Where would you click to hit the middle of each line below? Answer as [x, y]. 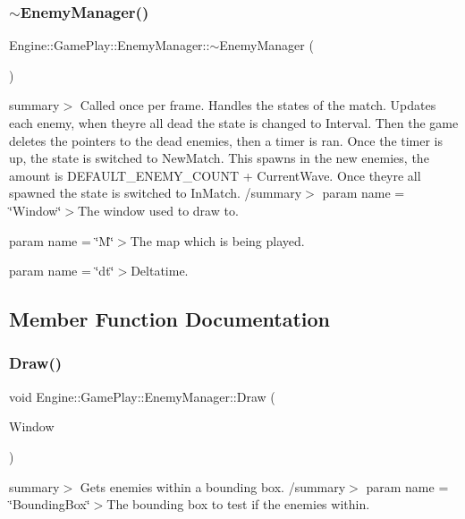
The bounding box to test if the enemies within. [238, 504]
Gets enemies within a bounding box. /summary [213, 486]
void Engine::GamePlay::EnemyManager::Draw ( [142, 396]
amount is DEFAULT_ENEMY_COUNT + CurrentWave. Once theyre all [215, 175]
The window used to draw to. [158, 210]
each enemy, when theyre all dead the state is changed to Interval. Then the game [234, 123]
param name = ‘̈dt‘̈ [62, 271]
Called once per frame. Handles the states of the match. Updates [258, 105]
